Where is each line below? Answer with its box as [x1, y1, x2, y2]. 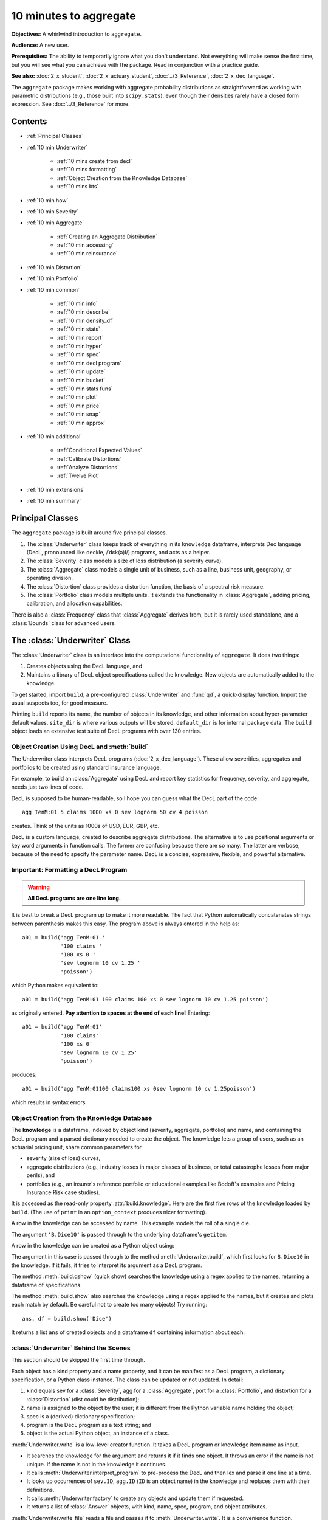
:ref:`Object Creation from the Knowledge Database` [56, 174, 188, 182]
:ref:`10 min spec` [56, 351, 100, 358]
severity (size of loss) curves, [26, 1155, 101, 1162]
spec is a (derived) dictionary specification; [26, 1412, 135, 1420]
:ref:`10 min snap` [56, 410, 100, 418]
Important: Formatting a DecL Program [11, 865, 128, 874]
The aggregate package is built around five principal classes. [11, 529, 168, 536]
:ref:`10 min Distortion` [26, 263, 82, 271]
